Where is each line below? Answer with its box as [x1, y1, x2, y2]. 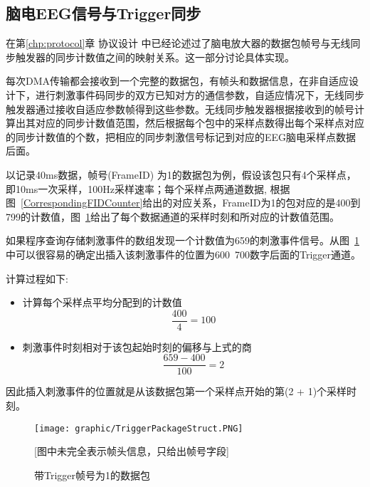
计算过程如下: [6, 271, 68, 286]
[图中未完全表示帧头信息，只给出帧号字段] [34, 444, 229, 459]
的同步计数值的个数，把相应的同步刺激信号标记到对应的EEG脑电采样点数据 [6, 129, 356, 144]
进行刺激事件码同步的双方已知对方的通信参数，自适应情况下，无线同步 [35, 87, 364, 102]
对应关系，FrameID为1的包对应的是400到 [172, 195, 361, 210]
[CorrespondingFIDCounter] [21, 195, 143, 210]
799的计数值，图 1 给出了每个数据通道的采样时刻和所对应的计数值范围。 [6, 209, 339, 224]
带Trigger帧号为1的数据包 [34, 467, 151, 482]
